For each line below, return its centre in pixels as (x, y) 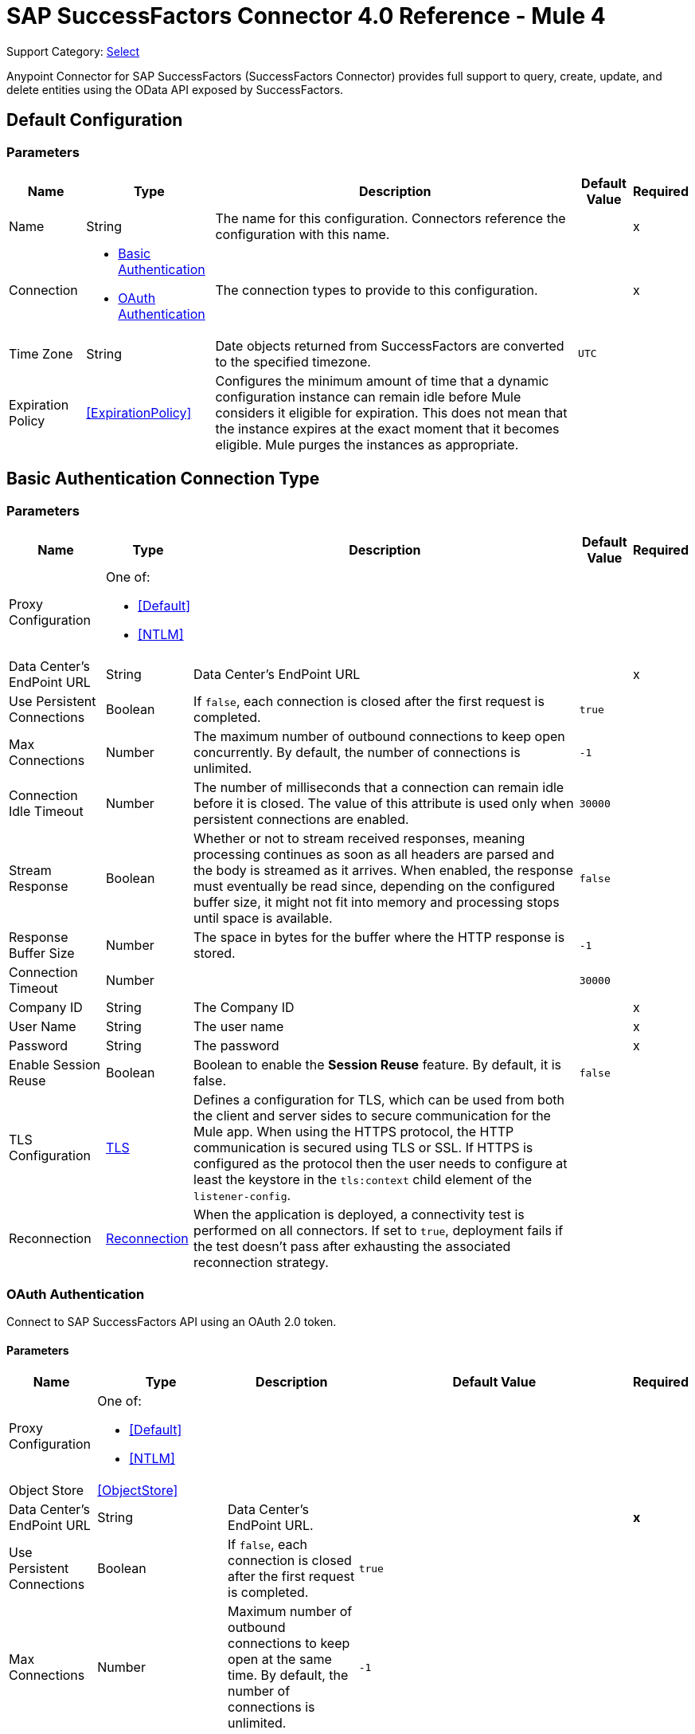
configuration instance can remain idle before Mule (368, 396)
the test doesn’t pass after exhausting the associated (352, 1247)
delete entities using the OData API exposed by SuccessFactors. (175, 89)
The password (236, 1046)
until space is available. (263, 918)
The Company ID (244, 1008)
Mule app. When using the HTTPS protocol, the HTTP (354, 1132)
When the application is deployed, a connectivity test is (359, 1215)
